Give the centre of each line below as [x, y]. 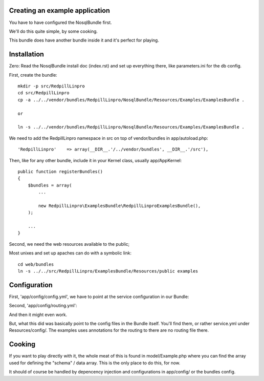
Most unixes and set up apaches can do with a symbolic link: [70, 253]
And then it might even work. [38, 315]
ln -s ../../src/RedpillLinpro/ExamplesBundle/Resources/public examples [108, 271]
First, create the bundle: [33, 75]
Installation [26, 54]
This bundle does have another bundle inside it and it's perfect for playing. [84, 40]
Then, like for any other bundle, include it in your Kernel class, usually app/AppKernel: [95, 160]
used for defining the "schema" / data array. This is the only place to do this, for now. [95, 363]
